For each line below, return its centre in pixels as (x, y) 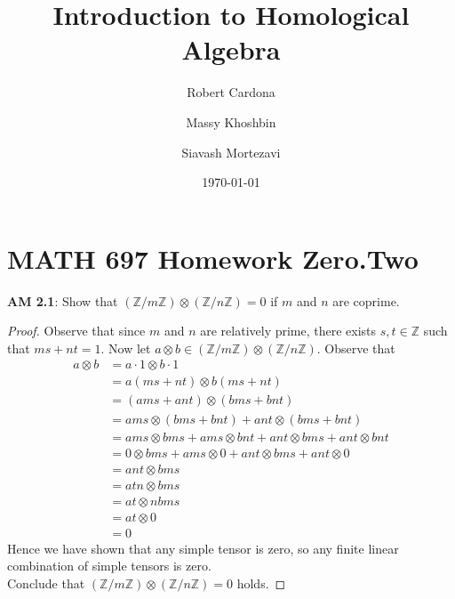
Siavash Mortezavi (231, 152)
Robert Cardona (231, 92)
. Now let (126, 348)
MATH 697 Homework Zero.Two (213, 258)
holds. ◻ (261, 583)
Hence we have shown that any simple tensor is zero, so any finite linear (203, 548)
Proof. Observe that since (76, 331)
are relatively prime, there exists (288, 331)
